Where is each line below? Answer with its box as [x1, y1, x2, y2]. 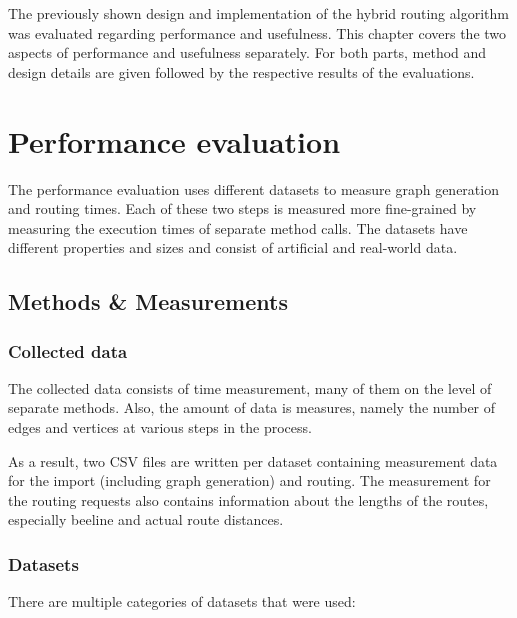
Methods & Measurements [8, 286, 288, 317]
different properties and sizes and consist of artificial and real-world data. [8, 237, 458, 258]
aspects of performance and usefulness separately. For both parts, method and [8, 42, 487, 63]
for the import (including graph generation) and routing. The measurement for [8, 470, 491, 491]
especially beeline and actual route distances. [8, 509, 284, 530]
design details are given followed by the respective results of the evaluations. [8, 61, 475, 82]
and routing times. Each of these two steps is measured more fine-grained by [8, 198, 477, 219]
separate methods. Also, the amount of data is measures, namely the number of [8, 397, 496, 418]
